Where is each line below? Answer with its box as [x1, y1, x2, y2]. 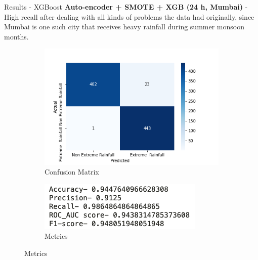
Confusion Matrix [45, 166, 99, 177]
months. [4, 31, 29, 41]
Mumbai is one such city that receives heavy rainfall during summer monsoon [4, 21, 244, 32]
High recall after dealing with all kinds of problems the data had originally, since [4, 11, 254, 22]
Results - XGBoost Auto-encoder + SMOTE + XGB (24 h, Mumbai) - [4, 2, 248, 12]
